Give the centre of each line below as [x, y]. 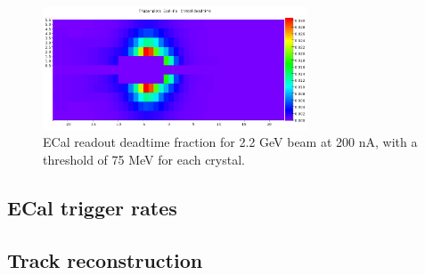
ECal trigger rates [92, 207]
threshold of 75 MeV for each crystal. [144, 159]
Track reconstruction [105, 259]
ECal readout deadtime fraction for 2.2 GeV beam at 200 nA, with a [230, 142]
